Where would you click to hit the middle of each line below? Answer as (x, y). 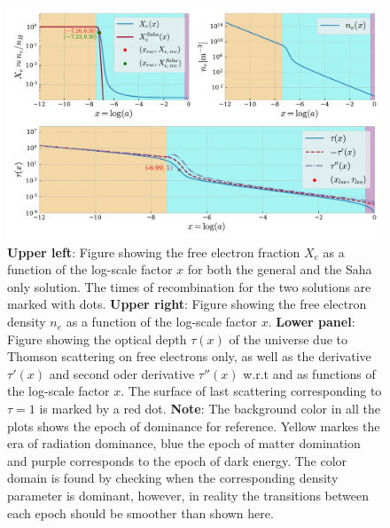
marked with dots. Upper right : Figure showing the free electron (187, 304)
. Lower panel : (312, 322)
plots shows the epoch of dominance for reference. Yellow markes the (194, 426)
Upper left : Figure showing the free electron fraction (154, 252)
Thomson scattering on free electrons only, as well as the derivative (189, 356)
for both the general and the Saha (280, 269)
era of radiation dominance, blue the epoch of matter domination (184, 443)
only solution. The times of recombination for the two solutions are (189, 286)
